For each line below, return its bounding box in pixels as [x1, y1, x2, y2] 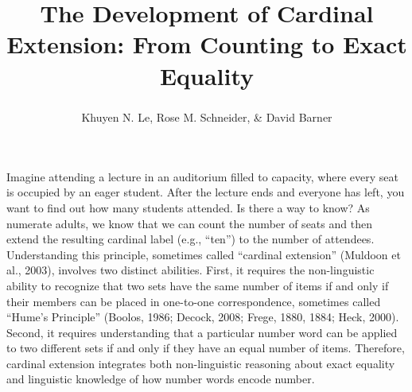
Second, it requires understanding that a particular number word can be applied [6, 324, 398, 340]
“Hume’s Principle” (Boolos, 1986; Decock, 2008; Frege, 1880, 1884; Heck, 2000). [6, 309, 399, 325]
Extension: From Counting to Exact [6, 28, 407, 60]
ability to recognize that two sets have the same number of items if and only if [6, 277, 389, 293]
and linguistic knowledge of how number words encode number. [6, 371, 315, 387]
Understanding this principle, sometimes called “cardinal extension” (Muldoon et [6, 246, 401, 262]
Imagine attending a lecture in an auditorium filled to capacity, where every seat [6, 168, 398, 184]
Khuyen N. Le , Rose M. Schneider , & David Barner [81, 108, 332, 125]
